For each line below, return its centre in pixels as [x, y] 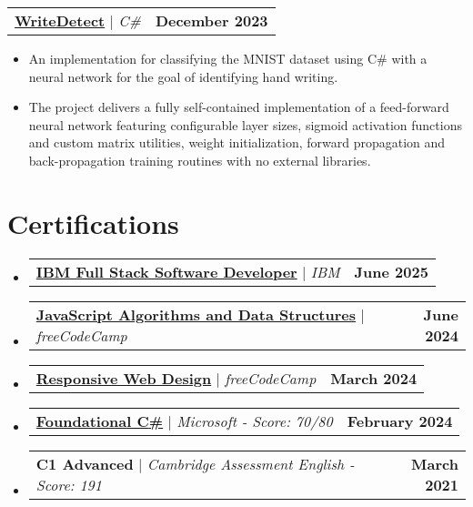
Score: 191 [69, 484]
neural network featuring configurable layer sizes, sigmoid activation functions [245, 124]
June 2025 [391, 271]
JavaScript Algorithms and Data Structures [196, 314]
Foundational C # [100, 421]
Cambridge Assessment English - [251, 463]
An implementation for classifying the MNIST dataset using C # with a [228, 58]
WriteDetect [60, 20]
